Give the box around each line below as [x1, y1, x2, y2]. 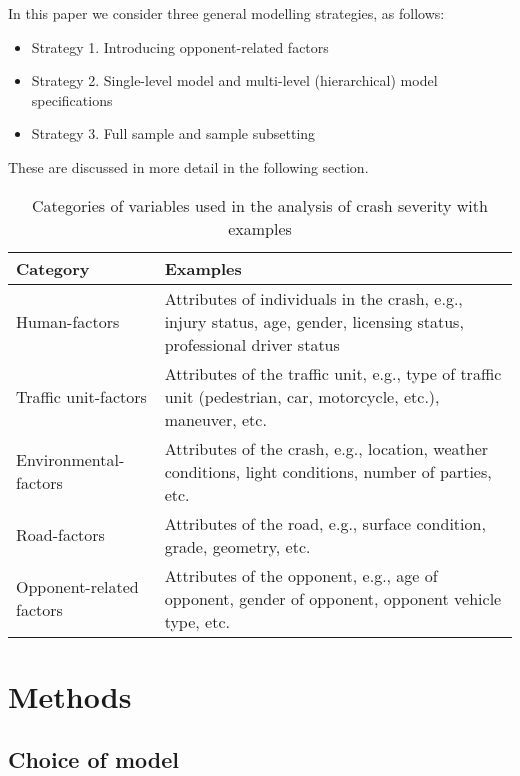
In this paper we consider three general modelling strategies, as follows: [8, 3, 445, 23]
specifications [31, 89, 113, 110]
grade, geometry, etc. [164, 534, 311, 558]
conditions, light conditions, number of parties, [164, 459, 492, 483]
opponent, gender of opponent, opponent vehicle [164, 586, 502, 610]
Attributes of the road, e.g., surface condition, [164, 511, 486, 535]
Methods [8, 675, 132, 716]
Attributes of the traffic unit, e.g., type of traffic [164, 361, 502, 385]
